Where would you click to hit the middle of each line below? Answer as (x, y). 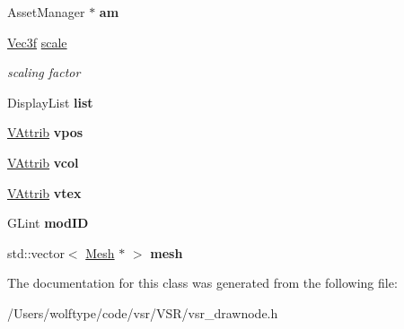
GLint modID (48, 223)
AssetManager (46, 12)
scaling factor (44, 72)
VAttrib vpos (45, 132)
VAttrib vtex (44, 192)
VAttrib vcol (43, 162)
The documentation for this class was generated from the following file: (202, 283)
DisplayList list (50, 102)
